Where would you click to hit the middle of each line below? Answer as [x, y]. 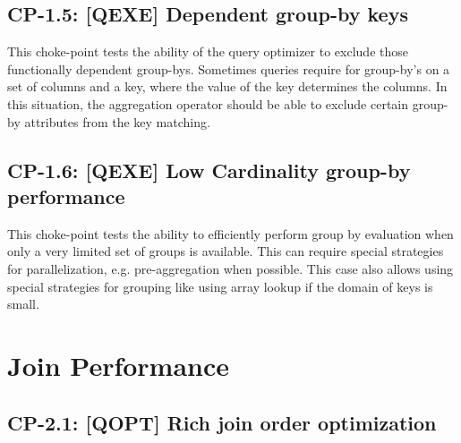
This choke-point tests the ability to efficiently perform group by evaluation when [230, 233]
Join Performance [119, 365]
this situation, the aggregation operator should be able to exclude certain [208, 103]
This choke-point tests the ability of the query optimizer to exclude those [208, 51]
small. [23, 304]
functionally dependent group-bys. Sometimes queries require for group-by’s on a [229, 68]
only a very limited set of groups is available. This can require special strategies [226, 251]
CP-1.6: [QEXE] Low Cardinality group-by [209, 170]
